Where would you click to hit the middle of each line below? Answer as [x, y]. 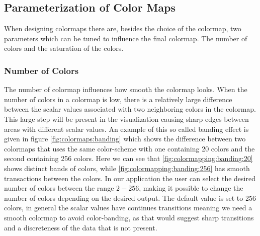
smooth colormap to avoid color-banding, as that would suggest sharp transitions [129, 217]
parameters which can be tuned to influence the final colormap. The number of [126, 38]
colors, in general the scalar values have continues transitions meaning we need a [128, 208]
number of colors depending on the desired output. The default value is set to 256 [130, 198]
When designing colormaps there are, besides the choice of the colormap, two [123, 28]
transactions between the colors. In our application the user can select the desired [130, 178]
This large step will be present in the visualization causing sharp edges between [126, 119]
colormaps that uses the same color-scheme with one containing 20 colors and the [129, 148]
